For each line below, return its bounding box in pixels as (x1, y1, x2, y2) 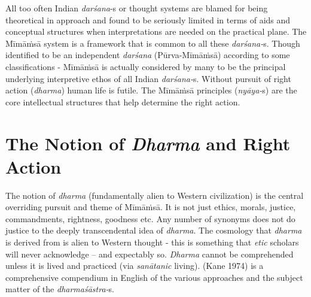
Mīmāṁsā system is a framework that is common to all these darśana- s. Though (5, 37, 300, 49)
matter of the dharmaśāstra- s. (5, 283, 114, 295)
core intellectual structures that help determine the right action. (5, 95, 240, 108)
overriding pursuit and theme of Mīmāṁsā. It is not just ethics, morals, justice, (5, 201, 296, 213)
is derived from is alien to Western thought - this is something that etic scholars (5, 236, 299, 248)
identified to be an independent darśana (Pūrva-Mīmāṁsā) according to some (5, 49, 290, 61)
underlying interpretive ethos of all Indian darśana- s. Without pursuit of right (5, 72, 291, 84)
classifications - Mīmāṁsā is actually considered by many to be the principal (5, 60, 286, 72)
